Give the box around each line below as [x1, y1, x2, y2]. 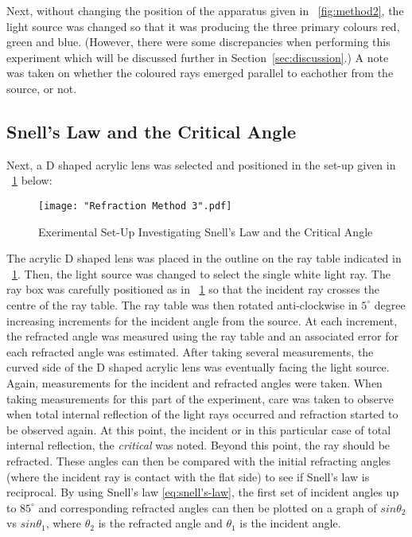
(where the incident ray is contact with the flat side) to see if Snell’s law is [6, 468, 370, 484]
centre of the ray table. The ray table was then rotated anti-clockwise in [6, 296, 358, 313]
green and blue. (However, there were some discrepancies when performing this [6, 33, 391, 50]
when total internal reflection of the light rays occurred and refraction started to [6, 406, 398, 422]
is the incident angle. [239, 515, 341, 531]
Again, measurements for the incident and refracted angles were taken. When [6, 374, 383, 391]
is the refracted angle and [98, 515, 223, 531]
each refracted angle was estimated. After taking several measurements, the [6, 343, 374, 360]
